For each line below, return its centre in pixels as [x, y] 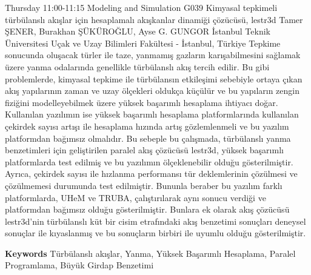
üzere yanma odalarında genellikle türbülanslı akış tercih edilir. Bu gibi [137, 66]
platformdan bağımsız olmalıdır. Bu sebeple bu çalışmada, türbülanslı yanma [148, 138]
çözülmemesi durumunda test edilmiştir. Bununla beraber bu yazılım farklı [144, 185]
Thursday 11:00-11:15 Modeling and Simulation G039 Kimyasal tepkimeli [141, 7]
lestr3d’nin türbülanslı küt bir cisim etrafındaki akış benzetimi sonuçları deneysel [155, 221]
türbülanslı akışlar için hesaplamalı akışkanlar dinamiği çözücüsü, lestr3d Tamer [154, 19]
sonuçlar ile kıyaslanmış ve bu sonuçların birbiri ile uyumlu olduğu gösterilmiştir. [155, 233]
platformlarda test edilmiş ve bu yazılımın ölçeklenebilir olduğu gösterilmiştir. [149, 161]
